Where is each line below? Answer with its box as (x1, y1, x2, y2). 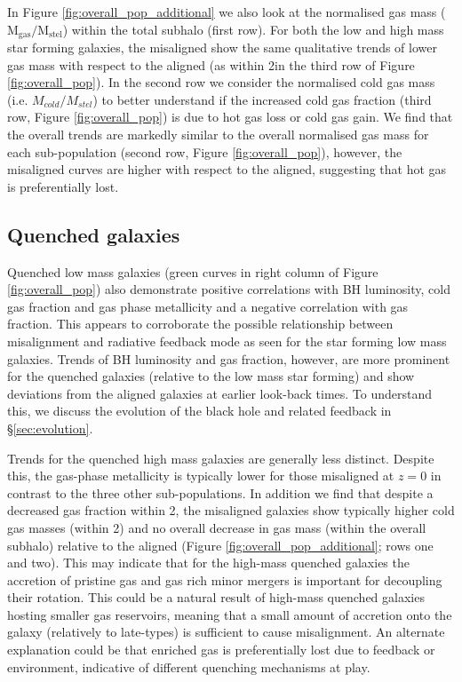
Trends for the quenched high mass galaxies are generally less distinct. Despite (7, 448, 434, 467)
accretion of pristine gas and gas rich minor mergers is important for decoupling (7, 570, 442, 589)
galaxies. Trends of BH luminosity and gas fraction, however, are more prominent (7, 349, 450, 368)
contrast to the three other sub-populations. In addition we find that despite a (7, 483, 434, 502)
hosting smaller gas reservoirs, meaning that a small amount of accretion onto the (7, 605, 452, 623)
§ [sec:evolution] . (7, 418, 93, 437)
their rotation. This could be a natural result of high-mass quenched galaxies (7, 588, 425, 607)
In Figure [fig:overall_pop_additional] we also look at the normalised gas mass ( (7, 3, 446, 20)
